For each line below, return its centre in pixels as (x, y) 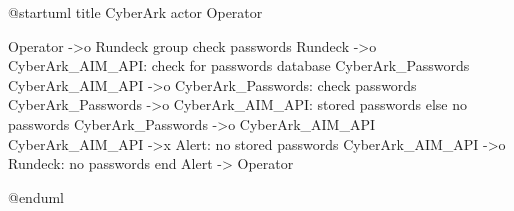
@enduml (36, 196)
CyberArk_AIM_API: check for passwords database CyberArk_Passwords (239, 65)
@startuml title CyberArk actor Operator (135, 12)
